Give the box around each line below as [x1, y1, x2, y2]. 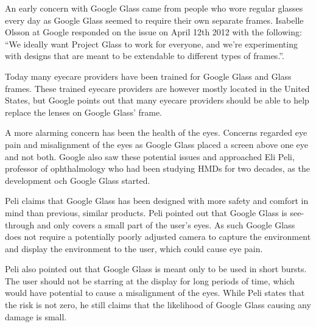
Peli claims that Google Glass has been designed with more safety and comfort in [5, 194, 309, 207]
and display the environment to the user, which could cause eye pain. [5, 242, 263, 255]
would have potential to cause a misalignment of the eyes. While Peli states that [5, 286, 305, 299]
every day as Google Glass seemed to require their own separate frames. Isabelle [5, 13, 304, 26]
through [5, 218, 35, 231]
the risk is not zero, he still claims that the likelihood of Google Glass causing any [5, 298, 311, 311]
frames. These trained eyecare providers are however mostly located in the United [5, 82, 310, 94]
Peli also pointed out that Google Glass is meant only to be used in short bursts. [5, 262, 307, 275]
